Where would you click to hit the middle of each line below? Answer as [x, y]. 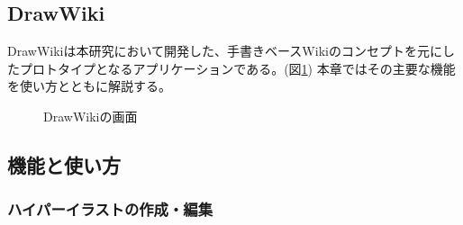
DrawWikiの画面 [91, 116]
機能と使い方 [64, 164]
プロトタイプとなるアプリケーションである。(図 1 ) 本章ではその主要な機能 [237, 68]
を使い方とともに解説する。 [89, 86]
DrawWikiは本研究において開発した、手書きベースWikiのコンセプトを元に [225, 51]
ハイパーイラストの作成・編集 [110, 209]
